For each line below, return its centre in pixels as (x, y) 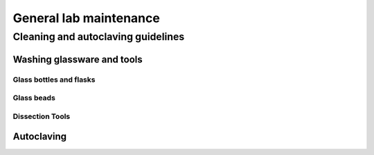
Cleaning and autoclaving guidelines (99, 37)
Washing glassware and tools (78, 59)
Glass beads (34, 98)
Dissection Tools (42, 116)
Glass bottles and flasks (54, 80)
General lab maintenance (87, 18)
